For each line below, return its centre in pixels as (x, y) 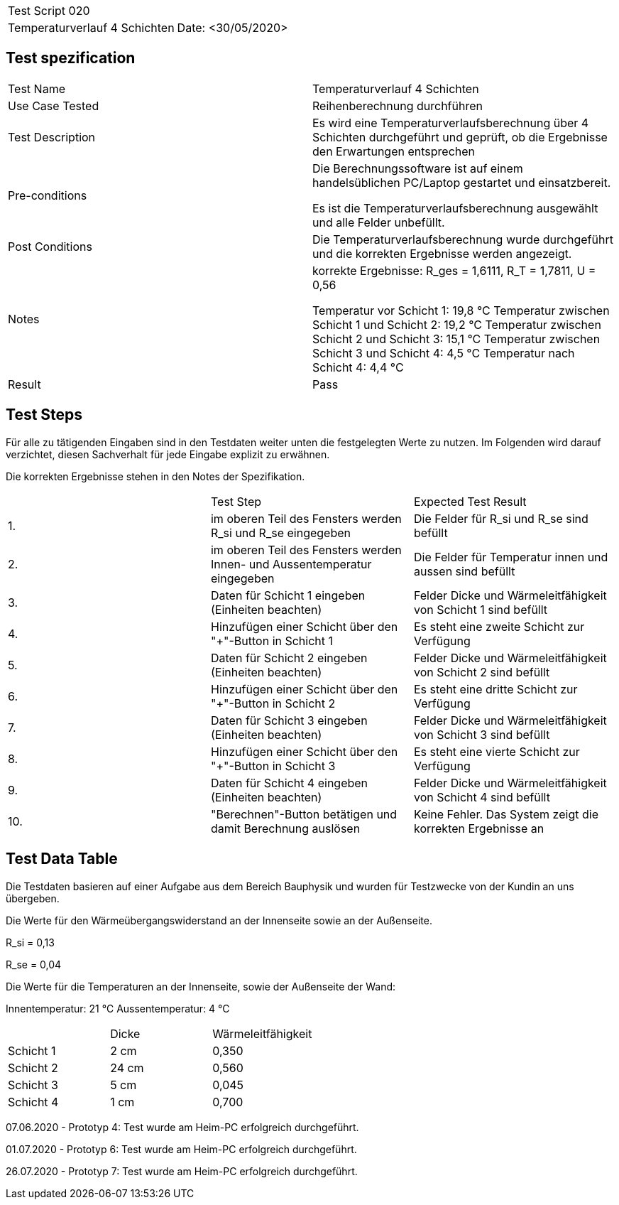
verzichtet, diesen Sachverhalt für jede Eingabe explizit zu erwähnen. (168, 454)
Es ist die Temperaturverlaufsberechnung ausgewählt (455, 208)
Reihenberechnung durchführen (398, 106)
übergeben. (33, 898)
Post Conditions (50, 246)
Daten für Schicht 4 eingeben (289, 783)
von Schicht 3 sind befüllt (482, 734)
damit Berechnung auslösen (285, 828)
